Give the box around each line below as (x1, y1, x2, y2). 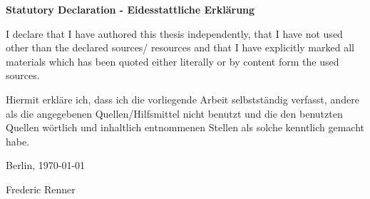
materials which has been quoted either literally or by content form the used (6, 53, 339, 68)
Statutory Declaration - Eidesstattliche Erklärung (6, 2, 255, 16)
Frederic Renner (6, 181, 76, 196)
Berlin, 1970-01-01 (6, 158, 86, 173)
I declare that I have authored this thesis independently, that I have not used (6, 26, 343, 41)
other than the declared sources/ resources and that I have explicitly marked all (6, 40, 354, 55)
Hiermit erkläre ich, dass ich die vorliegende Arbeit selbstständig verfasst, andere (6, 91, 359, 106)
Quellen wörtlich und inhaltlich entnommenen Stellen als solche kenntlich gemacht (6, 120, 365, 135)
